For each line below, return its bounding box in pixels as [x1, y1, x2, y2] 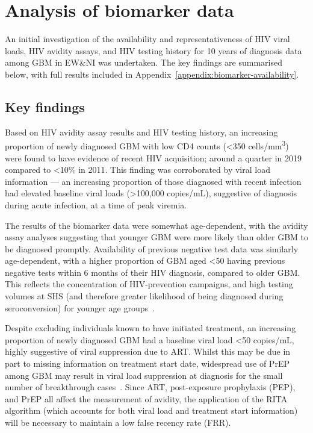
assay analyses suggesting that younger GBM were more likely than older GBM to [5, 231, 308, 243]
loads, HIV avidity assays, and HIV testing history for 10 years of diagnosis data [5, 44, 302, 57]
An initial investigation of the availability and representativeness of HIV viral [5, 33, 290, 45]
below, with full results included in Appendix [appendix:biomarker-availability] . [5, 67, 299, 80]
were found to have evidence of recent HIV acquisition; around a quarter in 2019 [5, 151, 302, 164]
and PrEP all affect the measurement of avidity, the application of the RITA [5, 392, 288, 405]
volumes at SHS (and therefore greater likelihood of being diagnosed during [5, 290, 284, 302]
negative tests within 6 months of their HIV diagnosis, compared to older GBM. [5, 266, 300, 278]
